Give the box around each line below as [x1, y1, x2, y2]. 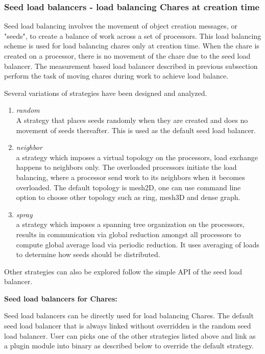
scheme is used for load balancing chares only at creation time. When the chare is [4, 40, 259, 51]
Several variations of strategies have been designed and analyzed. [4, 87, 207, 98]
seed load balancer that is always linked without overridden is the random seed [4, 320, 251, 331]
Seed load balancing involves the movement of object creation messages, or [4, 20, 237, 31]
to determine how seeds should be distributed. [16, 249, 160, 260]
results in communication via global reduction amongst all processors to [16, 229, 241, 239]
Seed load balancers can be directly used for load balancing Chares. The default [4, 310, 254, 321]
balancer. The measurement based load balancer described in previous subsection [4, 60, 258, 71]
